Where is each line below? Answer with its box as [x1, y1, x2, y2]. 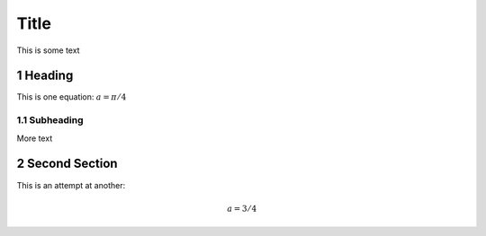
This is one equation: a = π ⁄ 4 [16, 92, 127, 102]
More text [16, 133, 53, 144]
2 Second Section [16, 156, 118, 171]
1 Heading [16, 68, 74, 83]
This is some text [16, 45, 80, 56]
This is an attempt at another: [16, 179, 126, 190]
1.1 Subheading [16, 114, 85, 127]
